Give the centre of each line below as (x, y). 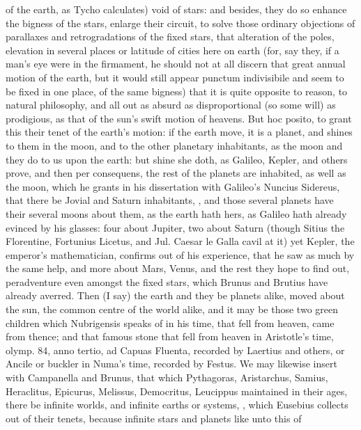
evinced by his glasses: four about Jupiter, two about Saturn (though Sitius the (175, 227)
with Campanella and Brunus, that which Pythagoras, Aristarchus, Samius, (167, 377)
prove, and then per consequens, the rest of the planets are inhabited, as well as (176, 173)
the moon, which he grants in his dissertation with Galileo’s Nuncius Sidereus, (173, 186)
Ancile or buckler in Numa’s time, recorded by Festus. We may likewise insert (171, 364)
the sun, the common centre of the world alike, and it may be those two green (172, 309)
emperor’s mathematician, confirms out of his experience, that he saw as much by (180, 254)
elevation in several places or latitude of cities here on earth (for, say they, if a (172, 50)
